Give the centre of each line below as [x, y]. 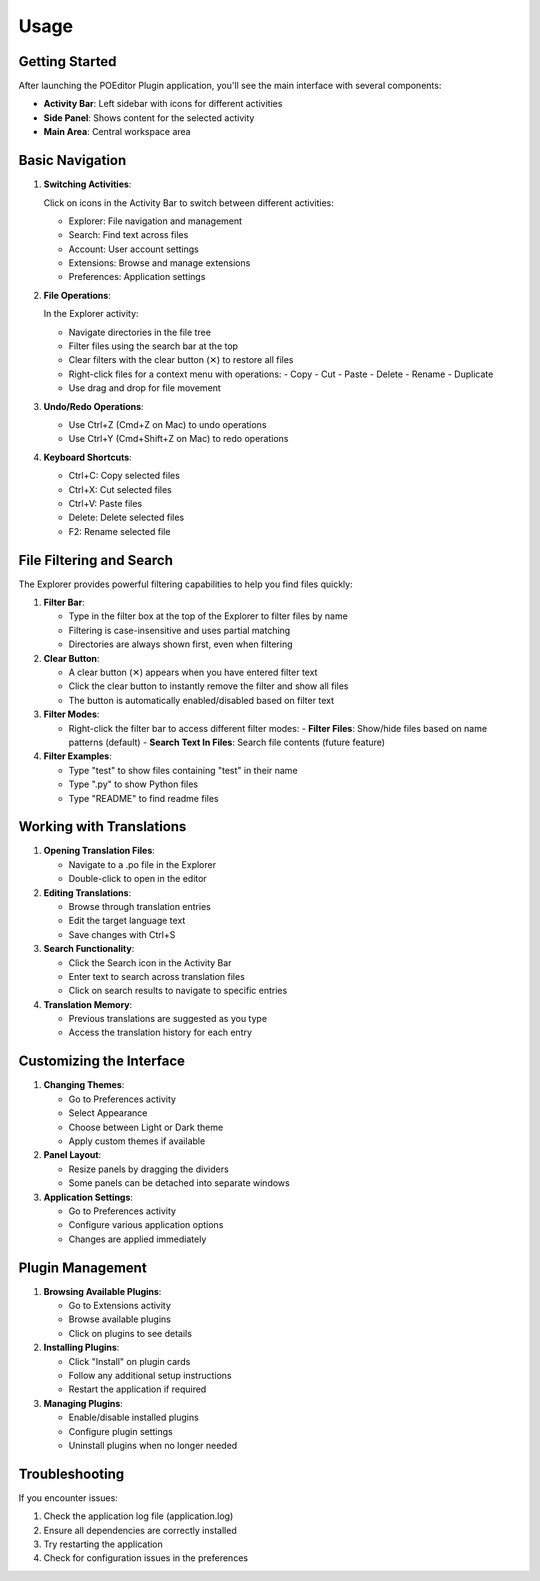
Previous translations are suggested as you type [168, 1019]
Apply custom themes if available [137, 1141]
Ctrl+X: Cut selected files [120, 489]
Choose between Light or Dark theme [146, 1127]
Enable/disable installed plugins [133, 1417]
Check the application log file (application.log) [138, 1516]
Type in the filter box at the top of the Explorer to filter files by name [208, 616]
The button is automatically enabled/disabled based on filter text [201, 700]
